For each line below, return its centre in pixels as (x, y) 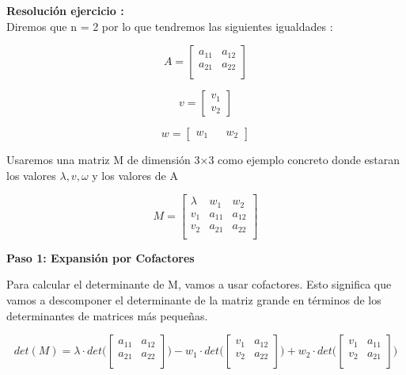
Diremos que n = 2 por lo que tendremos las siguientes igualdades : (170, 26)
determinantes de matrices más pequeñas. (107, 315)
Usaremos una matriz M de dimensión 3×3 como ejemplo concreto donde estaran (203, 160)
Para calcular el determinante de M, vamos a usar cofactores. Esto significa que (199, 284)
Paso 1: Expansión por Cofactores (101, 257)
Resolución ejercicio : (65, 10)
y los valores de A (135, 175)
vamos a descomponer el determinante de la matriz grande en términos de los (194, 300)
